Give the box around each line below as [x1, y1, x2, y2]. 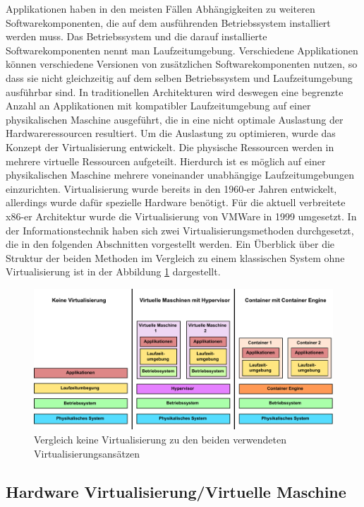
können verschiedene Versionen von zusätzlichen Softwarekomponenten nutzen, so [6, 56, 358, 71]
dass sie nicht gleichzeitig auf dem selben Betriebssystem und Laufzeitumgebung [6, 70, 353, 85]
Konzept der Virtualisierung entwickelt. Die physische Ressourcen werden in [6, 139, 334, 154]
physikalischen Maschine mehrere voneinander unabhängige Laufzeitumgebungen [6, 167, 355, 182]
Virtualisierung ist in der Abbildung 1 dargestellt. [6, 264, 221, 279]
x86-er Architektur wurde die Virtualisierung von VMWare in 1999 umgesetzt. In [6, 208, 357, 223]
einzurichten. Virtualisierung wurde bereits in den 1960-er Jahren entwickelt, [6, 181, 337, 196]
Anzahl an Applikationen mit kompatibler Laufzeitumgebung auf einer [6, 98, 311, 113]
